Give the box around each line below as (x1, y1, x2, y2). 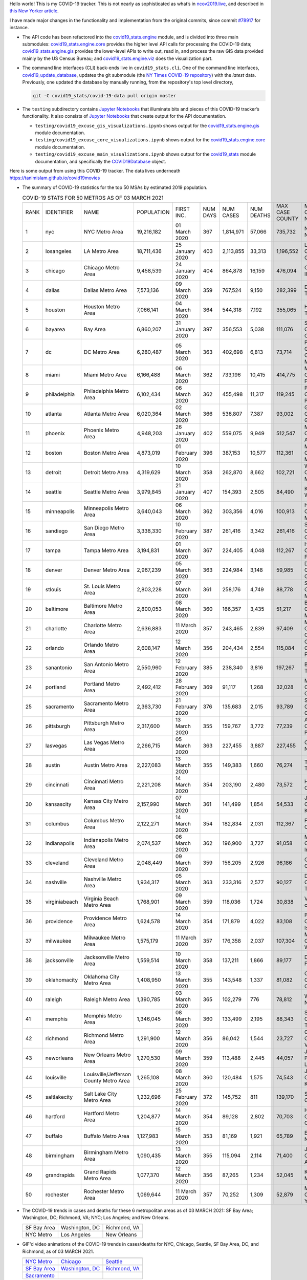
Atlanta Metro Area (83, 410, 129, 417)
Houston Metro (83, 303, 120, 310)
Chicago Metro (83, 264, 120, 271)
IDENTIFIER (45, 208, 74, 216)
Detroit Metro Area (83, 468, 129, 476)
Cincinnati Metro (83, 778, 124, 785)
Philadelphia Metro (83, 387, 129, 394)
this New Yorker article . (9, 8, 59, 14)
